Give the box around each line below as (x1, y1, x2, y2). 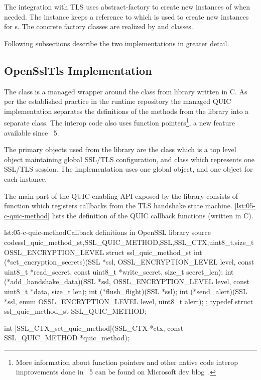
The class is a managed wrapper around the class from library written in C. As (4, 86, 247, 96)
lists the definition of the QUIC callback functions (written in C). (52, 210, 253, 220)
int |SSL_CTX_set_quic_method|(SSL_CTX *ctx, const (4, 322, 184, 333)
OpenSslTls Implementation (4, 62, 152, 78)
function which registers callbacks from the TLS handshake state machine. (4, 200, 232, 211)
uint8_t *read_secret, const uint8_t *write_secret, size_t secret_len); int (4, 266, 234, 277)
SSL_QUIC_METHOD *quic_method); (4, 332, 129, 343)
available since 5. (4, 127, 59, 138)
